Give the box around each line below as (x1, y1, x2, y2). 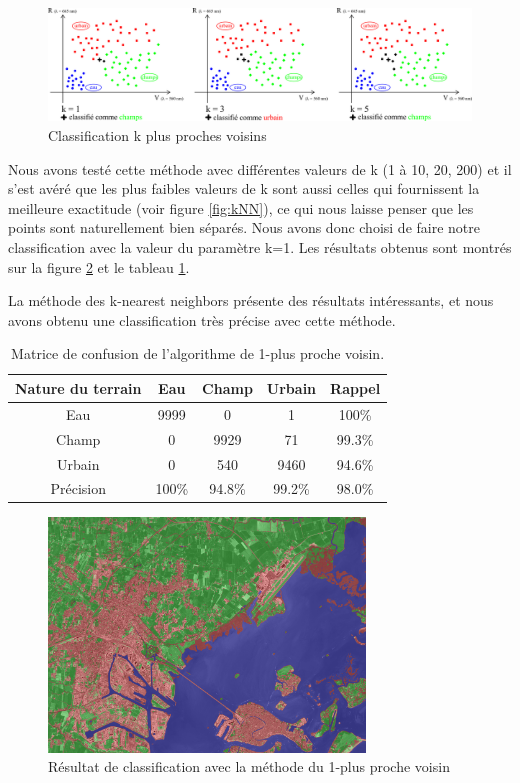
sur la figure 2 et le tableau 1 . (8, 256, 190, 277)
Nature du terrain (15, 377, 142, 398)
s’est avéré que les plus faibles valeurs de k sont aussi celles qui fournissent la (8, 178, 480, 199)
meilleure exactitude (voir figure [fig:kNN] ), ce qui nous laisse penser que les (8, 197, 474, 218)
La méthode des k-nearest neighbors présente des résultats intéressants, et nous (8, 290, 494, 311)
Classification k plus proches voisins (48, 125, 267, 146)
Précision (50, 478, 106, 499)
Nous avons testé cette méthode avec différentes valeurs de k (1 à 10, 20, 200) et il (8, 158, 512, 179)
